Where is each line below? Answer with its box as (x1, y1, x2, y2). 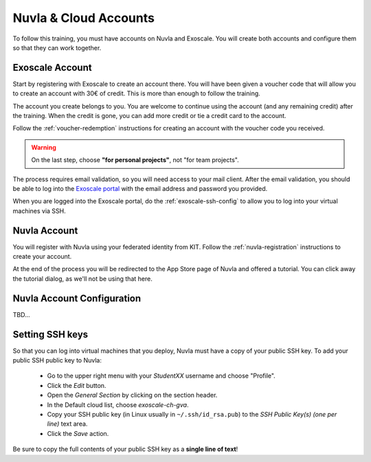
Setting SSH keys (12, 328, 89, 340)
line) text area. (47, 419, 88, 428)
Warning (31, 143, 56, 151)
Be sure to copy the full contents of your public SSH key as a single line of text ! (12, 445, 238, 453)
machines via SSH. (12, 207, 67, 215)
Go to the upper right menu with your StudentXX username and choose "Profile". (47, 371, 276, 380)
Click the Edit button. (47, 381, 106, 389)
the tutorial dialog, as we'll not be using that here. (12, 275, 153, 283)
